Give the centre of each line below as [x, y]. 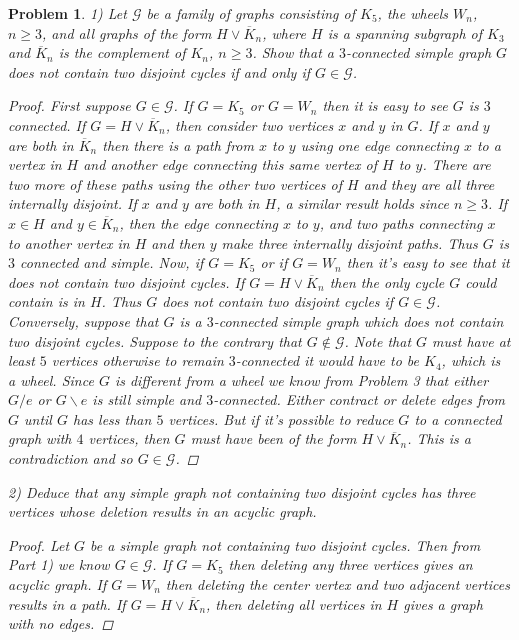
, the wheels [413, 13]
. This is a [439, 438]
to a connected [458, 418]
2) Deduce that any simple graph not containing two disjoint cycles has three [242, 491]
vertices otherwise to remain [137, 360]
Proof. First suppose [69, 105]
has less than [112, 418]
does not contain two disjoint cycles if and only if [159, 71]
